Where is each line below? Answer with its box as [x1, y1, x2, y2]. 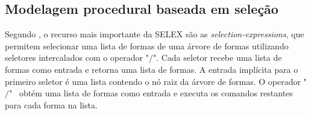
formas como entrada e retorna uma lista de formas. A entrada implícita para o [5, 63, 298, 75]
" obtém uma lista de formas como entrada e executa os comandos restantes [9, 87, 293, 99]
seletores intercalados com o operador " [5, 51, 149, 64]
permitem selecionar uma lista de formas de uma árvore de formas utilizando [5, 39, 289, 52]
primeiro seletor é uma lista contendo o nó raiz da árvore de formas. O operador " [5, 75, 307, 87]
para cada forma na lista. [5, 98, 98, 111]
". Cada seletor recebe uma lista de [152, 51, 282, 64]
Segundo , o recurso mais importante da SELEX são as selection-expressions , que [5, 28, 304, 40]
